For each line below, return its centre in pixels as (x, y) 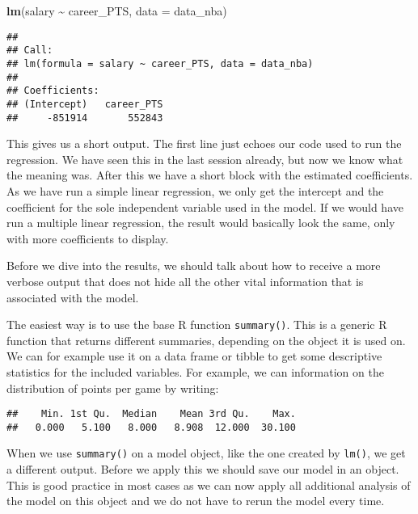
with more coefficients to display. (88, 238)
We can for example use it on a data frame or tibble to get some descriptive (194, 356)
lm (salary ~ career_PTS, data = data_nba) (117, 11)
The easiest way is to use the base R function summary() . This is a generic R (197, 324)
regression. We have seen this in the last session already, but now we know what (205, 159)
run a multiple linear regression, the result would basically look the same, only (201, 223)
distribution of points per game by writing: (113, 388)
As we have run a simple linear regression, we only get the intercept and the (195, 190)
